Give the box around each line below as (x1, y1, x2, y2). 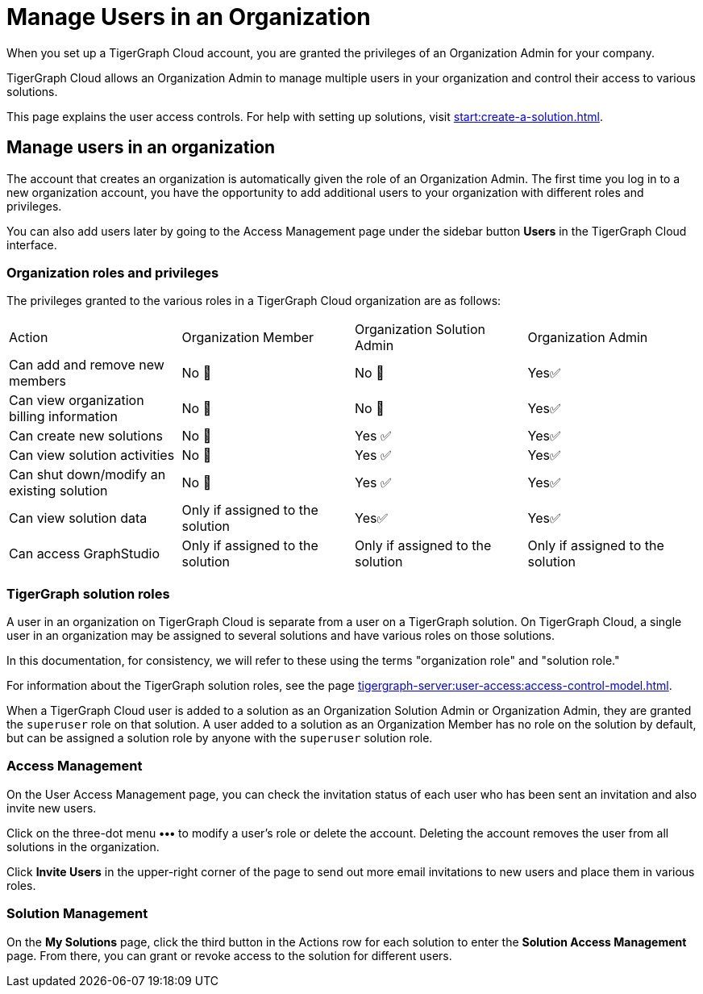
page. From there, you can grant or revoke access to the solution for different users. (6, 948, 452, 963)
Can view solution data (9, 510, 148, 527)
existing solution (9, 482, 108, 499)
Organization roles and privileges (6, 264, 219, 281)
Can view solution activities (9, 447, 175, 464)
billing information (9, 408, 118, 425)
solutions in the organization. (6, 839, 160, 854)
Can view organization (9, 392, 144, 409)
